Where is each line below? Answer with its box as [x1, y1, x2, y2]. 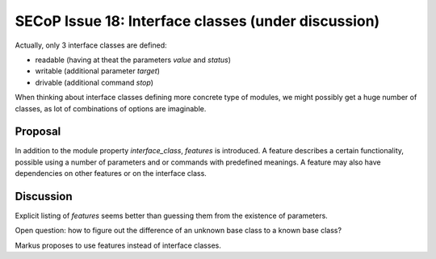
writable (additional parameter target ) [35, 66, 161, 76]
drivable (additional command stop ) [35, 77, 153, 87]
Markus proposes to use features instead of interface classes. [15, 240, 221, 250]
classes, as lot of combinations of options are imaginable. [15, 103, 207, 113]
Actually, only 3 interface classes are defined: [15, 40, 167, 50]
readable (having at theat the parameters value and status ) [35, 55, 232, 65]
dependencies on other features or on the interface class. [15, 169, 208, 178]
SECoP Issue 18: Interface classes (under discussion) [15, 12, 380, 30]
